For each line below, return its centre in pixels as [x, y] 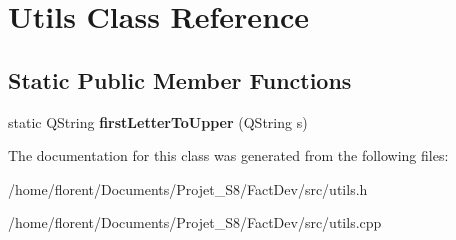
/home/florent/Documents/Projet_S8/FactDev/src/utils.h [188, 188]
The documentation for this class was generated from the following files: [228, 155]
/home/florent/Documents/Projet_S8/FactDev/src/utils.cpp [195, 222]
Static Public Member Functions [180, 79]
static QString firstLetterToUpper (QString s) [158, 121]
